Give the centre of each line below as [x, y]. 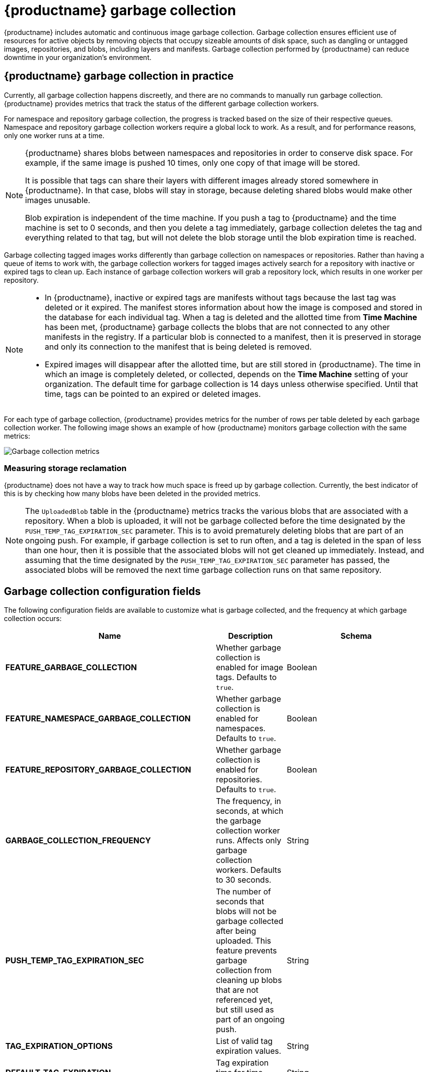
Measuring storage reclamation [65, 468]
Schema [356, 636]
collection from [244, 970]
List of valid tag [245, 1041]
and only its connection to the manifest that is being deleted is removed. [178, 346]
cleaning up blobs [249, 980]
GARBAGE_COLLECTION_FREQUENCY [78, 841]
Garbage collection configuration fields [103, 591]
